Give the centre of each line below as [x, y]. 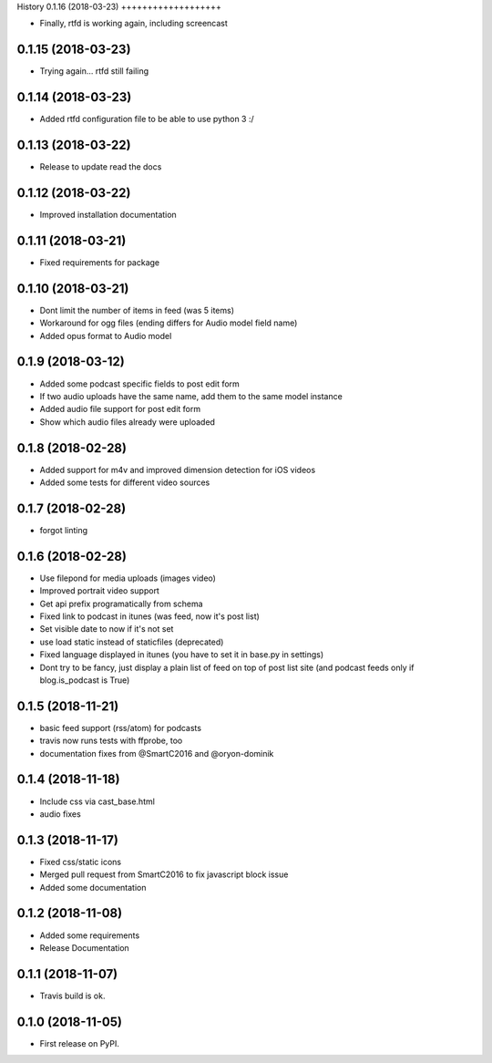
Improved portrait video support [99, 591]
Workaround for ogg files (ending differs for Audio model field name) [169, 323]
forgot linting [64, 530]
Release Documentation [84, 947]
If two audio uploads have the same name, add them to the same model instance [191, 396]
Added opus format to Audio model [106, 335]
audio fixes [60, 814]
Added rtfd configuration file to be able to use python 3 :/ [147, 119]
